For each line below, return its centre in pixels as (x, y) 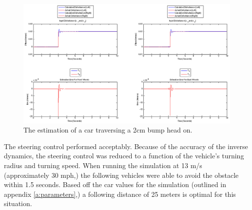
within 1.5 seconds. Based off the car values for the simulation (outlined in (115, 184)
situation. (18, 203)
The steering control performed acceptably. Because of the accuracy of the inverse (126, 146)
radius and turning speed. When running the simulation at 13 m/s (103, 165)
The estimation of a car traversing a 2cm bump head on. (108, 130)
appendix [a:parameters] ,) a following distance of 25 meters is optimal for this (120, 194)
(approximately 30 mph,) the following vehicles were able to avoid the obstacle (121, 175)
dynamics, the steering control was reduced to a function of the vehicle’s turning (124, 156)
